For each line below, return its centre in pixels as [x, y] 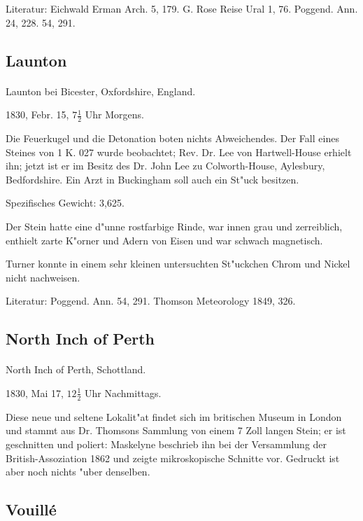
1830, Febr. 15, [37, 114]
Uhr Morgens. [114, 114]
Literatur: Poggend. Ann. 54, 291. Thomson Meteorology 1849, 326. [151, 301]
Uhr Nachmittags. [123, 393]
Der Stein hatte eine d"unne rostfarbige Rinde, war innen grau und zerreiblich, [174, 226]
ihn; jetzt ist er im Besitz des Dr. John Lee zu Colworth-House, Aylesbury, [165, 166]
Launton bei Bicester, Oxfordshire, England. [101, 91]
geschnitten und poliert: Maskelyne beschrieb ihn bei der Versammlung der [166, 444]
